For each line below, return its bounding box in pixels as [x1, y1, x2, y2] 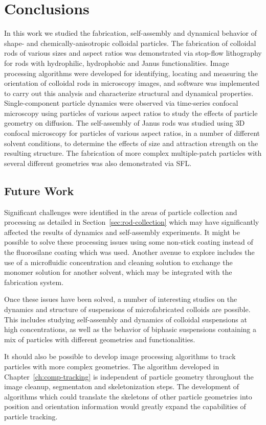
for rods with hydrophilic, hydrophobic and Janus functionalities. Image [4, 57, 229, 68]
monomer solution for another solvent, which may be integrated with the [4, 267, 232, 277]
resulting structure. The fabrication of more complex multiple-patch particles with [4, 148, 262, 158]
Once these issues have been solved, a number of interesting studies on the [4, 294, 237, 304]
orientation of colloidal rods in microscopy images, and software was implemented [4, 78, 260, 88]
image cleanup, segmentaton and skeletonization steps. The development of [4, 381, 239, 392]
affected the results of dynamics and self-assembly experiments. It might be [4, 226, 240, 237]
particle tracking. [4, 411, 58, 421]
